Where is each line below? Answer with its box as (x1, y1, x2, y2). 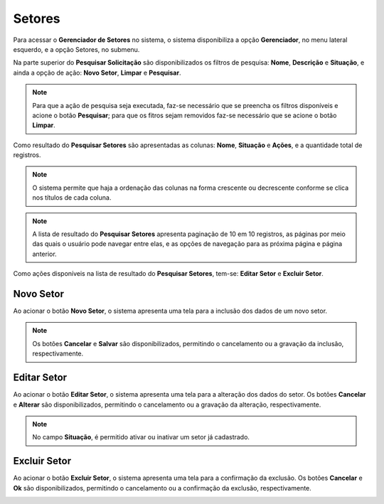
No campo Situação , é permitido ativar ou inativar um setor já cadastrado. (32, 433, 250, 441)
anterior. (32, 250, 57, 258)
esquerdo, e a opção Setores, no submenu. (13, 45, 140, 53)
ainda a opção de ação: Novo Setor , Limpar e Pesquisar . (13, 68, 181, 77)
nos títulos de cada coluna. (32, 193, 112, 202)
